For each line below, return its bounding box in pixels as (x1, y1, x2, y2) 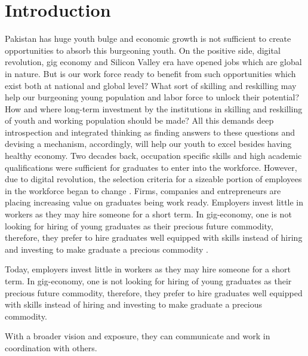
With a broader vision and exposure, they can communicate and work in (5, 330, 270, 342)
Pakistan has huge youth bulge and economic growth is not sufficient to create (5, 32, 291, 45)
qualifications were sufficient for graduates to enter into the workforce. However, (5, 161, 297, 173)
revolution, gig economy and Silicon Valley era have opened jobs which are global (5, 56, 302, 68)
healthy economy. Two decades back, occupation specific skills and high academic (5, 149, 302, 162)
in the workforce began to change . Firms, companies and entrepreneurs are (5, 184, 281, 197)
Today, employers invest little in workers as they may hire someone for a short (5, 263, 291, 275)
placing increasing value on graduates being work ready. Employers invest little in (5, 196, 304, 208)
